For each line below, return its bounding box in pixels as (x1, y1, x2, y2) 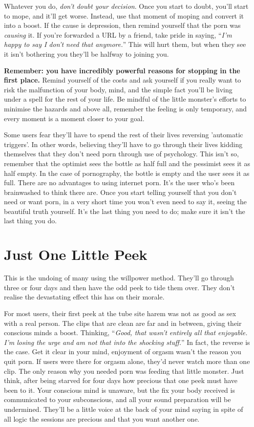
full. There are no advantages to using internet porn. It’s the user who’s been (4, 177, 235, 188)
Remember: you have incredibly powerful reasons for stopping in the (4, 65, 240, 75)
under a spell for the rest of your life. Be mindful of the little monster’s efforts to (4, 94, 246, 104)
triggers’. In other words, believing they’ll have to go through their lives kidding (4, 139, 243, 149)
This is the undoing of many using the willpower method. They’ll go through (4, 273, 234, 283)
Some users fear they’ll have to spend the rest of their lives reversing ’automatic (4, 129, 243, 140)
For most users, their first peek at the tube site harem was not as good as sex (4, 308, 236, 318)
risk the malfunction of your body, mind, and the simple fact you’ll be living (4, 84, 233, 94)
